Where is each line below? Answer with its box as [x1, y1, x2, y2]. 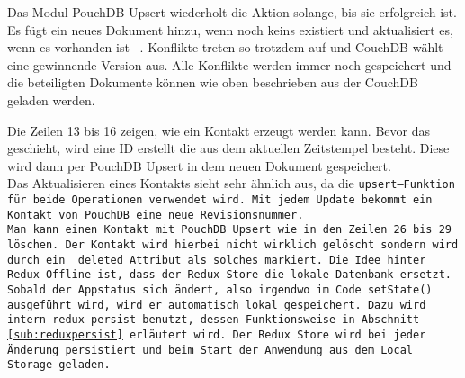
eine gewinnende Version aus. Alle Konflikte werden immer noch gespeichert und [7, 55, 452, 74]
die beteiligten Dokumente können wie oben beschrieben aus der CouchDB [7, 73, 418, 92]
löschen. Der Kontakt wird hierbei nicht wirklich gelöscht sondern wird [7, 238, 459, 251]
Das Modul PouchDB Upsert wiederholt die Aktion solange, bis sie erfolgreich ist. [7, 3, 457, 21]
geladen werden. [7, 90, 95, 109]
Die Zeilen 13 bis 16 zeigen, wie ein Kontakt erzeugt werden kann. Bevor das [7, 121, 430, 139]
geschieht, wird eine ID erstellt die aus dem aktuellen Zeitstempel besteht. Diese [7, 139, 450, 157]
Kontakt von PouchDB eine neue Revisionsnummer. [7, 208, 304, 221]
